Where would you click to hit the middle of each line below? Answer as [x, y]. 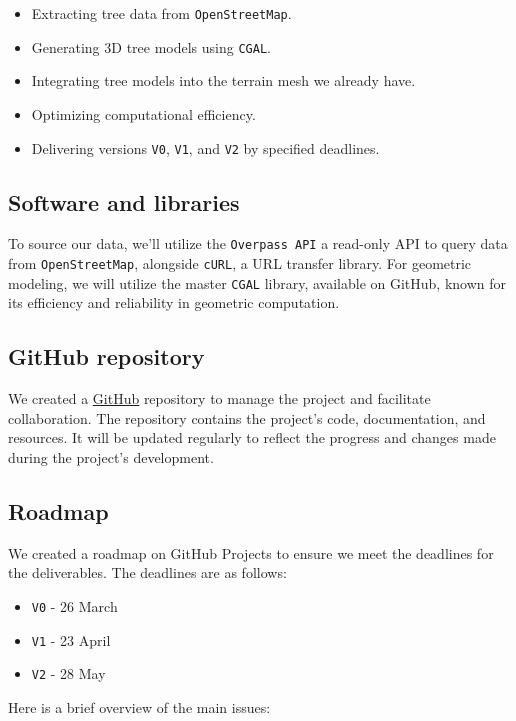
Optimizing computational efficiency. [143, 113]
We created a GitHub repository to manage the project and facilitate [219, 398]
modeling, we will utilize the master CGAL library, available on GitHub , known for [257, 282]
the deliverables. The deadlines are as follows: [147, 572]
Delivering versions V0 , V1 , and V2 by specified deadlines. [205, 147]
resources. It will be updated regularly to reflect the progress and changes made [252, 437]
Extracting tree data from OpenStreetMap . [161, 13]
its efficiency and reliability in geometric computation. [174, 302]
